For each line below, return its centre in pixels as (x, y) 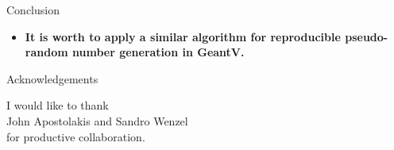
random (46, 52)
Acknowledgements (52, 78)
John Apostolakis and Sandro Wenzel (97, 120)
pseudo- (367, 36)
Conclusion (33, 10)
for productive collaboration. (76, 136)
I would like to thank (58, 105)
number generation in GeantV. (158, 52)
